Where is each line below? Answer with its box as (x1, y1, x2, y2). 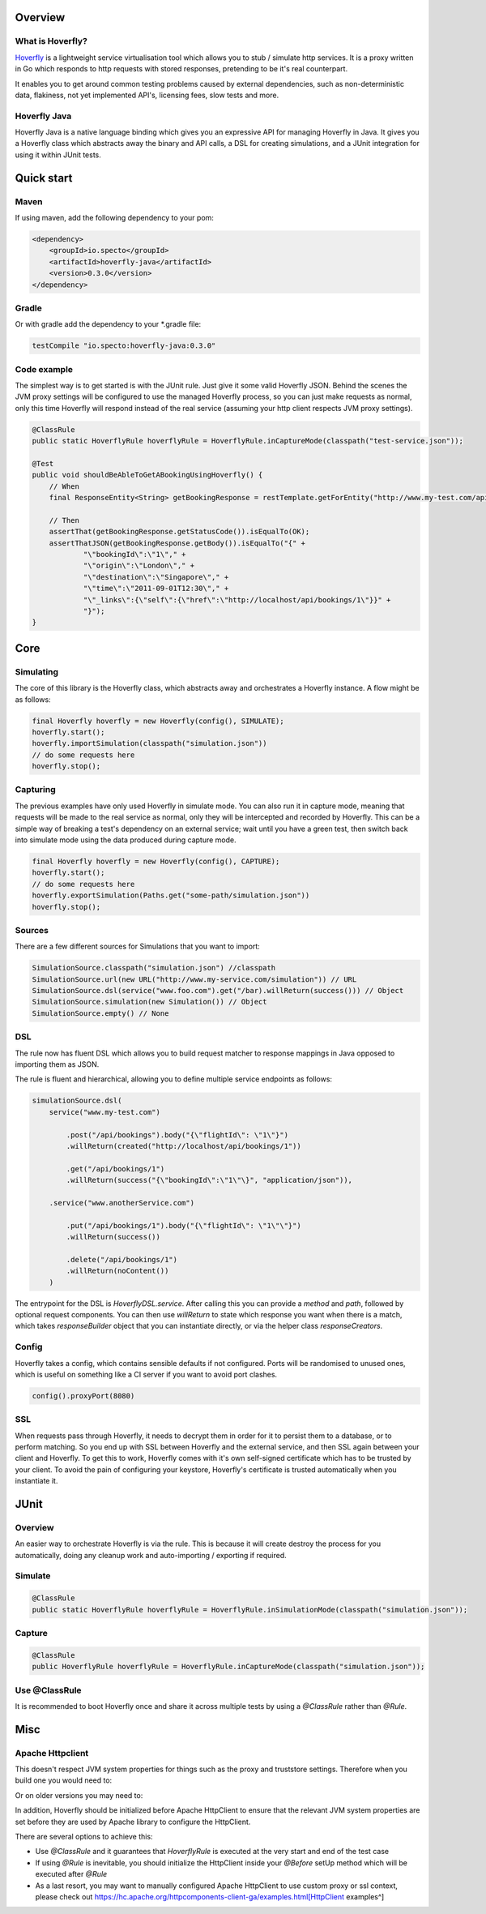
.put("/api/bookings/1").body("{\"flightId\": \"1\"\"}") (66, 1221, 301, 1230)
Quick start (15, 171, 73, 185)
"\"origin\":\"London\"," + (83, 561, 194, 571)
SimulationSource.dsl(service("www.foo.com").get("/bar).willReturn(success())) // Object (32, 986, 404, 996)
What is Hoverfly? (15, 36, 88, 47)
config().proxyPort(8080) (32, 1391, 135, 1400)
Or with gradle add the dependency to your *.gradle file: (15, 319, 202, 329)
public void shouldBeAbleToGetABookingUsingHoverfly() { (32, 470, 263, 480)
